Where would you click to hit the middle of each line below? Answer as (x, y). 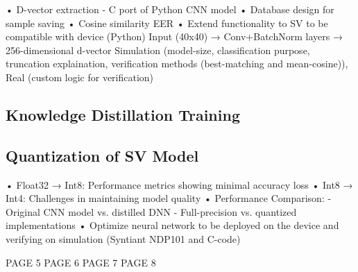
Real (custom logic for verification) (80, 77)
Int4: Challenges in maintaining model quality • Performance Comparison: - (169, 198)
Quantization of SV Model (102, 155)
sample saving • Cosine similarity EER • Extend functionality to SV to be (167, 23)
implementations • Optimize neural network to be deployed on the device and (172, 225)
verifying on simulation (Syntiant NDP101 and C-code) (123, 238)
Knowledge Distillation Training (123, 114)
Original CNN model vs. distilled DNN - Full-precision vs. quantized (151, 211)
